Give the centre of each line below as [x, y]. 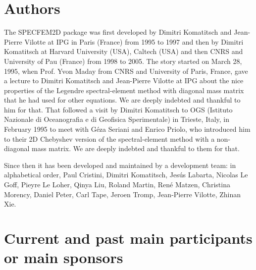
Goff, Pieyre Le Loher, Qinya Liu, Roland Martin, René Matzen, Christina [117, 185]
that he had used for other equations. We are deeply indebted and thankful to [122, 100]
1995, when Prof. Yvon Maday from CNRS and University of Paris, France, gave [126, 71]
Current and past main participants [128, 238]
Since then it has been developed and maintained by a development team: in [120, 165]
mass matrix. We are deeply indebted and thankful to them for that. [136, 148]
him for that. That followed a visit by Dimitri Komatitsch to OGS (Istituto [118, 109]
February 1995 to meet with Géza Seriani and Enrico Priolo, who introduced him [127, 129]
